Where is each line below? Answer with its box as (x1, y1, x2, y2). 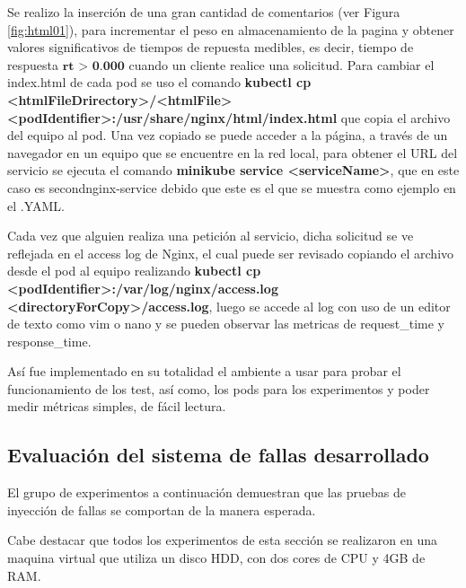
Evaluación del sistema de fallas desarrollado (7, 441, 429, 469)
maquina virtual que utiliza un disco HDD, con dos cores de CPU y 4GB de (7, 549, 426, 567)
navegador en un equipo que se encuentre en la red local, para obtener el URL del (7, 143, 458, 162)
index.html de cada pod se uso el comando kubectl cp (7, 73, 312, 92)
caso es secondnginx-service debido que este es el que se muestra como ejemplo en (7, 178, 456, 197)
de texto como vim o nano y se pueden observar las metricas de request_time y (7, 314, 444, 333)
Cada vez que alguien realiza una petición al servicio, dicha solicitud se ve (7, 226, 414, 245)
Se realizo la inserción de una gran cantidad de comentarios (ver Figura (7, 3, 400, 21)
